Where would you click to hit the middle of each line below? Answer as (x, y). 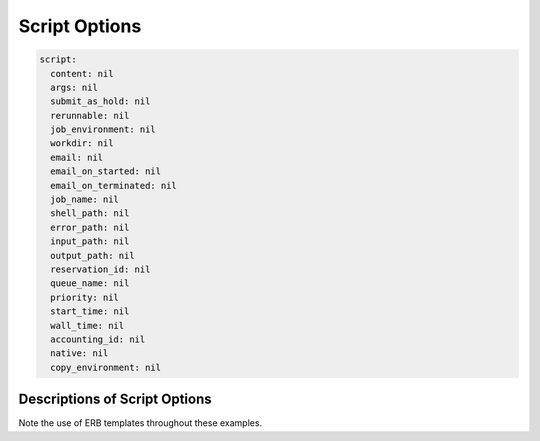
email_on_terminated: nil (113, 185)
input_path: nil (90, 241)
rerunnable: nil (90, 115)
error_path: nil (90, 227)
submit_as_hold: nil (100, 101)
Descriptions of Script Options (115, 399)
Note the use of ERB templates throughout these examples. (140, 423)
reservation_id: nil (100, 269)
